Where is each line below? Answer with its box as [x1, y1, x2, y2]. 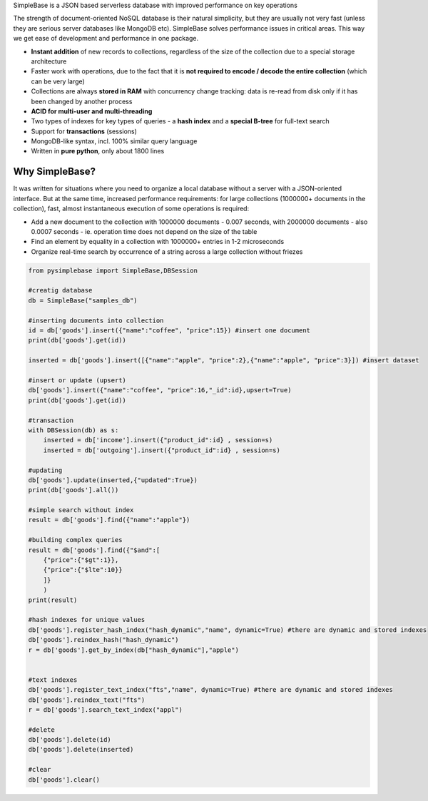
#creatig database [28, 286, 93, 295]
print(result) [28, 596, 78, 604]
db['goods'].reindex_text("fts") [28, 695, 146, 704]
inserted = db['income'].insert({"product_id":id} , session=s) [43, 436, 273, 444]
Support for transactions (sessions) [31, 127, 137, 136]
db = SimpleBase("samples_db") [28, 296, 138, 305]
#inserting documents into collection [28, 316, 164, 325]
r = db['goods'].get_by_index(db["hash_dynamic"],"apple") [28, 646, 239, 654]
